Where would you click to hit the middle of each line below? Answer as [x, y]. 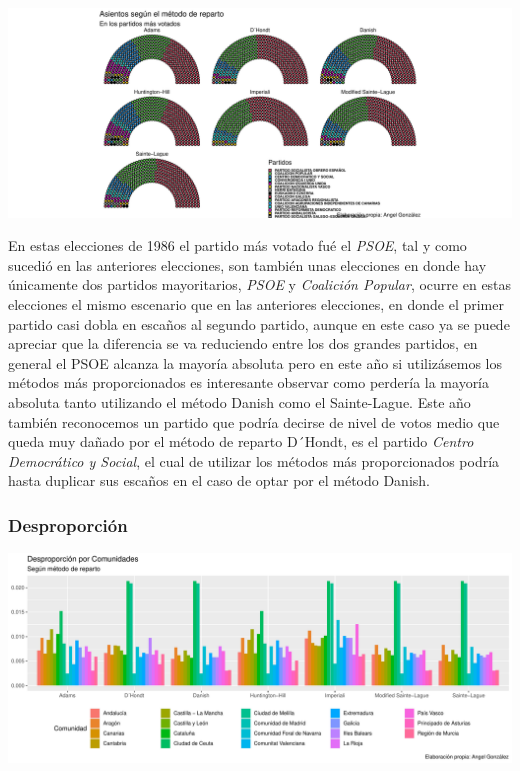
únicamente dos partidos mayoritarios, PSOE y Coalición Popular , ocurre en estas [260, 284]
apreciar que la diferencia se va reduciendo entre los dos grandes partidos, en [243, 343]
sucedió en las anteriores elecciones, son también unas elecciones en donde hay [247, 264]
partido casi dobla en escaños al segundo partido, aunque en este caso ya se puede [259, 323]
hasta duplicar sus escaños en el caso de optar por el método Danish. [219, 480]
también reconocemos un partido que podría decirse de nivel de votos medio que [254, 421]
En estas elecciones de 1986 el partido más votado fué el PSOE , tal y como [237, 245]
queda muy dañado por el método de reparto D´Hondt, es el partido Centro [241, 441]
